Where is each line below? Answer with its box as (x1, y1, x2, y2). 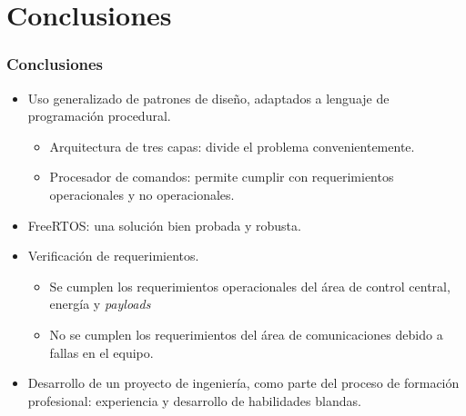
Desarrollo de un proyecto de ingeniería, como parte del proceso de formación (27, 373, 460, 392)
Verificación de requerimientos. (27, 246, 199, 265)
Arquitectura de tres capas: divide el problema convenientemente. (49, 136, 415, 155)
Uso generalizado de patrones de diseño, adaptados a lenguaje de (27, 88, 390, 107)
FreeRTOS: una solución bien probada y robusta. (27, 215, 301, 234)
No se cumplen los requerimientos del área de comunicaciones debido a (49, 324, 443, 343)
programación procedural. (27, 106, 171, 125)
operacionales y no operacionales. (49, 184, 235, 203)
